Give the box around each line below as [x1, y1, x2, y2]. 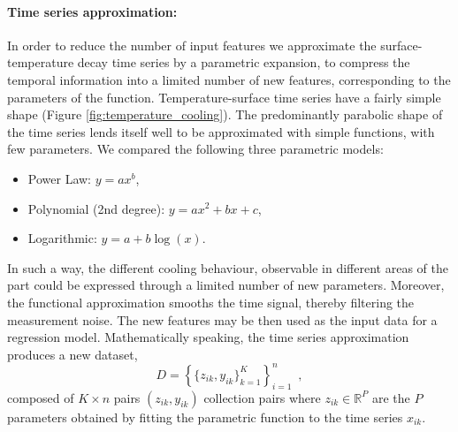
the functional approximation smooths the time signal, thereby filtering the [7, 292, 415, 311]
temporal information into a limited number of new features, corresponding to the [7, 70, 451, 88]
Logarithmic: [27, 229, 97, 247]
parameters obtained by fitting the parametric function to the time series [7, 407, 403, 426]
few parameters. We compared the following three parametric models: [7, 140, 384, 158]
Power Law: [27, 169, 91, 187]
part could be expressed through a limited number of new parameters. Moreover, [7, 276, 445, 294]
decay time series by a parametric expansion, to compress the [77, 53, 410, 72]
